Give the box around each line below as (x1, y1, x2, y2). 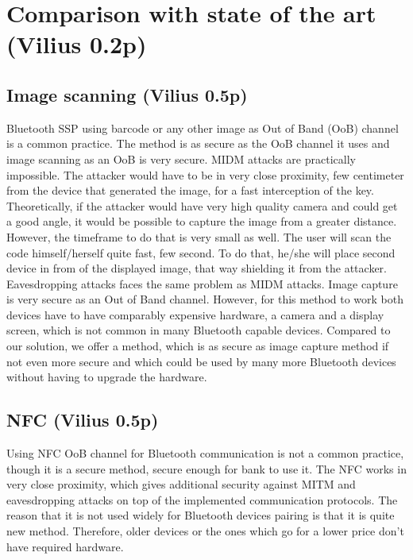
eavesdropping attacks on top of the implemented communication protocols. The (6, 491, 398, 508)
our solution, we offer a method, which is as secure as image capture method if (6, 338, 389, 354)
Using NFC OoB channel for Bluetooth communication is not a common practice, (6, 445, 404, 462)
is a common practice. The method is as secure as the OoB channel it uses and (6, 135, 390, 152)
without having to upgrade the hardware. (6, 369, 207, 385)
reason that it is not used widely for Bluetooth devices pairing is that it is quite (6, 507, 395, 523)
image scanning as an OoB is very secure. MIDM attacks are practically (6, 150, 356, 167)
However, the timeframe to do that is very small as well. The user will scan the (6, 228, 392, 245)
